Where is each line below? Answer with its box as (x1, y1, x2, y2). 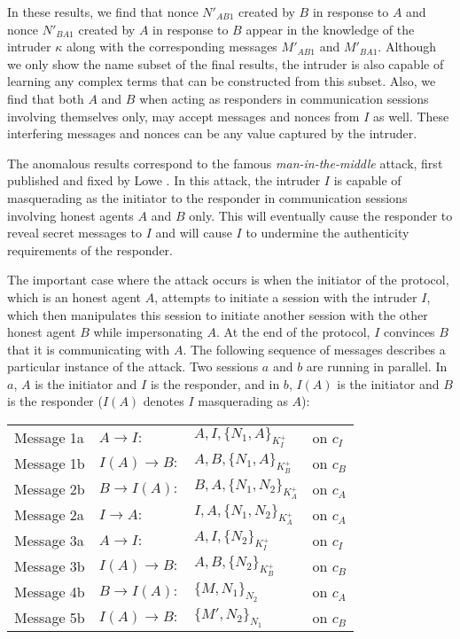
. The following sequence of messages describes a (183, 339, 446, 358)
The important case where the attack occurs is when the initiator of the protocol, (7, 270, 449, 289)
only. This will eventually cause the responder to (189, 206, 453, 224)
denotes (143, 392, 184, 410)
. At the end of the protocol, (216, 323, 370, 341)
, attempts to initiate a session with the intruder (154, 287, 417, 306)
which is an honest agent (7, 287, 142, 306)
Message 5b (14, 607, 85, 628)
